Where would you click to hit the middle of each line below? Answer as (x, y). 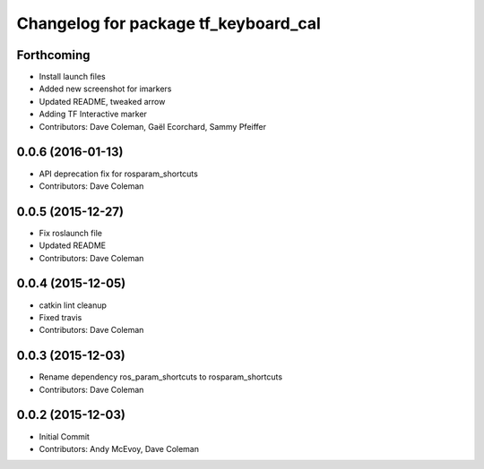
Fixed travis (60, 317)
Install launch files (73, 77)
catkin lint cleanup (73, 305)
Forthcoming (53, 55)
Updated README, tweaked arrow (102, 101)
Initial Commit (64, 436)
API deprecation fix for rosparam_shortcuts (119, 174)
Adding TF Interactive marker (93, 114)
